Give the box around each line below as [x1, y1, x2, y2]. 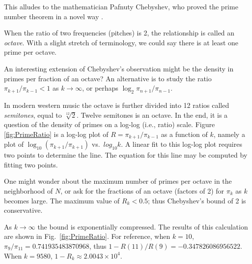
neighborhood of [4, 185, 53, 196]
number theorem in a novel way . [4, 11, 103, 21]
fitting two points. [4, 159, 58, 169]
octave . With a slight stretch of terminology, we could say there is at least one [4, 37, 239, 47]
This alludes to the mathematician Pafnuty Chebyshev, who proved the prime [4, 1, 238, 11]
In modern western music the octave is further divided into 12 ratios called [4, 99, 229, 110]
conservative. [4, 205, 43, 215]
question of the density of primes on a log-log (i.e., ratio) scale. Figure [4, 119, 215, 130]
